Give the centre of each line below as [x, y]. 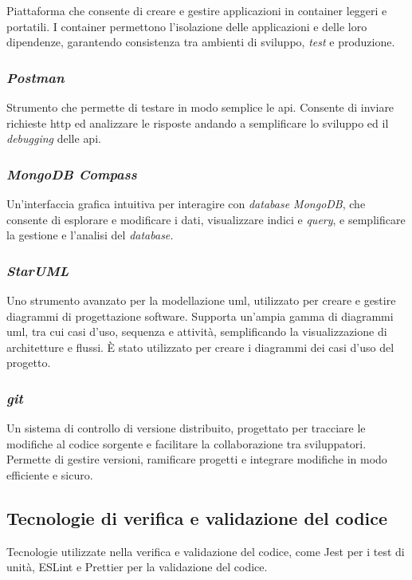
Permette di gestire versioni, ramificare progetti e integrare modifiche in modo [197, 459]
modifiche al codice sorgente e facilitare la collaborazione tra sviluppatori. [186, 443]
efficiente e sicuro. [50, 474]
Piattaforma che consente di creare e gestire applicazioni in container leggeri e [197, 10]
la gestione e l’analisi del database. [90, 235]
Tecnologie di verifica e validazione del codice [197, 517]
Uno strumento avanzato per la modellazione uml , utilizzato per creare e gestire [201, 300]
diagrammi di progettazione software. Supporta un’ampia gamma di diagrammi [200, 316]
